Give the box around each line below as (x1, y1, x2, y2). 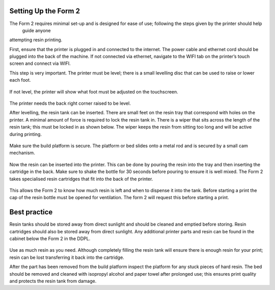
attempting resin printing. (9, 37, 63, 43)
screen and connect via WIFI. (9, 60, 71, 66)
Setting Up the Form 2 (9, 7, 80, 15)
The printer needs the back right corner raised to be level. (9, 100, 131, 107)
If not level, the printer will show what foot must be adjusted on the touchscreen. (9, 88, 178, 94)
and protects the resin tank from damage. (9, 278, 97, 284)
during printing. (9, 131, 42, 137)
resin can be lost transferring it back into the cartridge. (9, 254, 124, 260)
